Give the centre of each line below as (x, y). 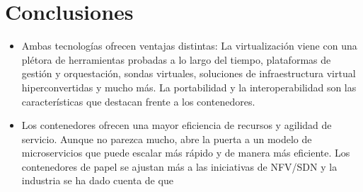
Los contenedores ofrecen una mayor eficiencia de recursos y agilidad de (177, 125)
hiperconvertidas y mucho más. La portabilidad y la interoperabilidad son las (189, 87)
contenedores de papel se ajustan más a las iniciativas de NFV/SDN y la (179, 166)
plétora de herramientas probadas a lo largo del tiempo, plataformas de (176, 59)
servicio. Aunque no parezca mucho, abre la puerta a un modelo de (167, 139)
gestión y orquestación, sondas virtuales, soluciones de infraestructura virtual (189, 73)
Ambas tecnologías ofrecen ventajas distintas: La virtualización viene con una (189, 46)
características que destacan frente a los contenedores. (138, 101)
